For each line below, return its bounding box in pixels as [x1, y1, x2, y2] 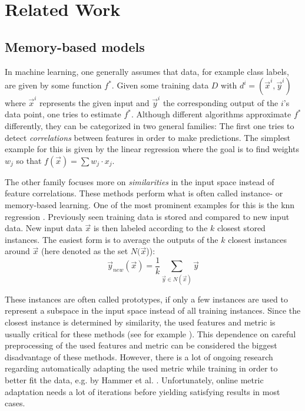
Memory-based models [5, 37, 145, 55]
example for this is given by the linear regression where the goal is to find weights [5, 143, 299, 155]
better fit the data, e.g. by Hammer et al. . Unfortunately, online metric [5, 373, 264, 386]
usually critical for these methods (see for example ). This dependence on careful [5, 327, 296, 340]
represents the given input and [39, 96, 150, 108]
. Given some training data [111, 79, 209, 91]
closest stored [217, 222, 266, 234]
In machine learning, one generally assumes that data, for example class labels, [5, 65, 289, 77]
